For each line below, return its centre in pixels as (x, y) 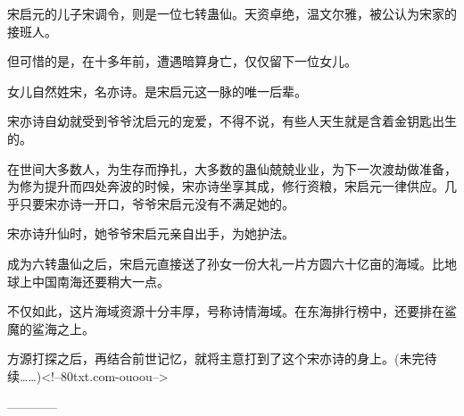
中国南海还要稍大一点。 (100, 281)
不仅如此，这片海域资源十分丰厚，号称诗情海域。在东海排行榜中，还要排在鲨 (232, 311)
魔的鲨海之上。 (51, 328)
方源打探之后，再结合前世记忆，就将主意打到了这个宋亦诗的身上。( (203, 358)
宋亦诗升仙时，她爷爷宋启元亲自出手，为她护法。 (151, 233)
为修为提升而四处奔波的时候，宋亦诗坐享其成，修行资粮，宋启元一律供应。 (226, 186)
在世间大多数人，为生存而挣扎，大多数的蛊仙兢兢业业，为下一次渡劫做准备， (232, 168)
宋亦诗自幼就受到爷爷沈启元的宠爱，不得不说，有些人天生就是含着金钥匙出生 (232, 121)
